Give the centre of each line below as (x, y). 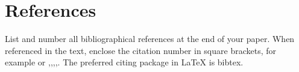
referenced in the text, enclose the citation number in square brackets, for (141, 50)
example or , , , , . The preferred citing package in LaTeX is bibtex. (124, 62)
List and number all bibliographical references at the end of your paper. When (150, 39)
